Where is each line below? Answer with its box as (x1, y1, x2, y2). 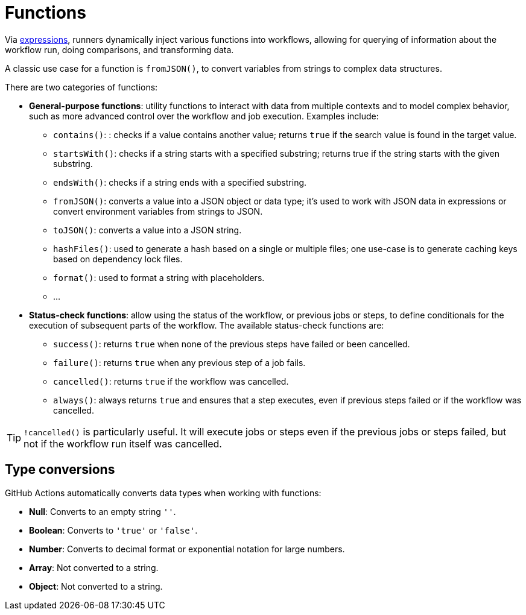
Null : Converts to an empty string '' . (29, 506, 176, 517)
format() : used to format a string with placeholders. (53, 272, 265, 283)
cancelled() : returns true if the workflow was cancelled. (53, 376, 289, 386)
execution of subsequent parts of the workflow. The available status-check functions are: (29, 320, 384, 330)
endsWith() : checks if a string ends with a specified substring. (53, 177, 307, 188)
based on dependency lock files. (53, 253, 183, 264)
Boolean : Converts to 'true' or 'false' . (29, 525, 198, 535)
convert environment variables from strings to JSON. (53, 206, 263, 216)
